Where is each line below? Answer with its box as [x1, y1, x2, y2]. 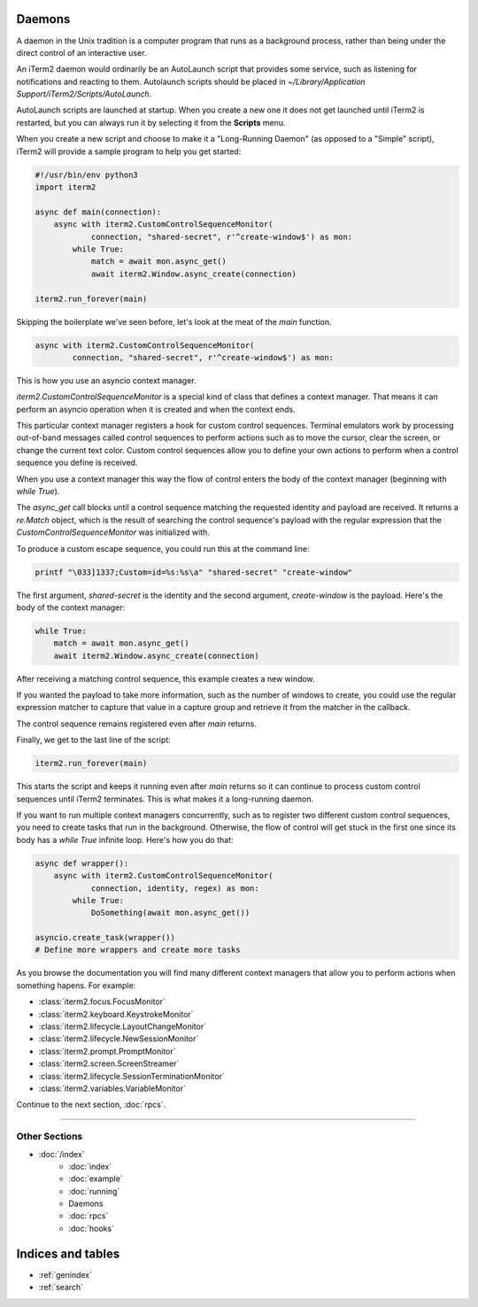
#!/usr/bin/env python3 [35, 169, 139, 180]
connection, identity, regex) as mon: [90, 883, 260, 893]
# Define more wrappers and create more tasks [35, 945, 241, 955]
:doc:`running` [68, 1186, 120, 1196]
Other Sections [16, 1130, 83, 1142]
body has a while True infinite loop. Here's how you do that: [16, 834, 234, 845]
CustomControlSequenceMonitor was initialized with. [16, 527, 210, 537]
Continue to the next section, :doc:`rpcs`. [16, 1099, 166, 1110]
